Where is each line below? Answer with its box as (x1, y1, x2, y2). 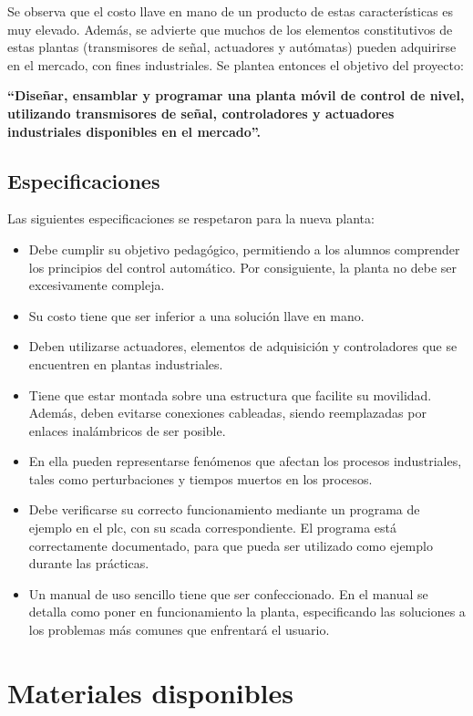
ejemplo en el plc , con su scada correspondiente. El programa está (28, 518, 396, 537)
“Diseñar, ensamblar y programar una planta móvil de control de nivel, (7, 86, 465, 105)
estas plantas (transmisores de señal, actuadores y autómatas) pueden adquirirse (7, 37, 457, 57)
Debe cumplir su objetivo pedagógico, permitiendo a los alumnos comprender (28, 239, 460, 258)
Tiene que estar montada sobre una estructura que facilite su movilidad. (28, 385, 432, 404)
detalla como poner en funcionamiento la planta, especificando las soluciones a (28, 602, 466, 621)
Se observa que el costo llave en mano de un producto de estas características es (7, 2, 454, 20)
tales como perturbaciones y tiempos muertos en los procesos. (28, 469, 373, 488)
